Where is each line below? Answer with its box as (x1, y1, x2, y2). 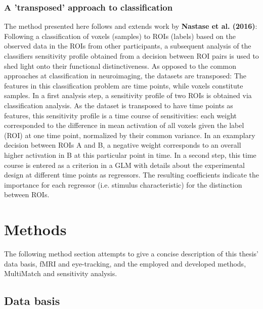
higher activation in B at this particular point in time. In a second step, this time (4, 149, 256, 160)
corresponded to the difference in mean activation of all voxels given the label (4, 120, 244, 130)
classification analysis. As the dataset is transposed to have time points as (4, 100, 233, 110)
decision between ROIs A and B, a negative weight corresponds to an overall (4, 140, 241, 150)
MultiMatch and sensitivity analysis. (4, 268, 117, 279)
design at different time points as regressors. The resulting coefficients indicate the (4, 169, 259, 180)
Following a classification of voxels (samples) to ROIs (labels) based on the (4, 30, 236, 41)
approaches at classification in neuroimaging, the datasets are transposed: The (4, 70, 247, 81)
